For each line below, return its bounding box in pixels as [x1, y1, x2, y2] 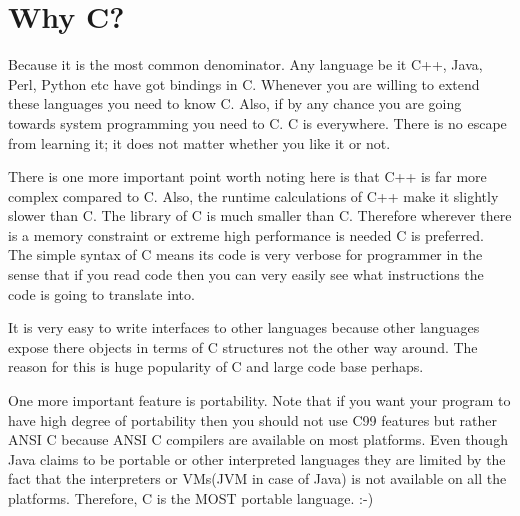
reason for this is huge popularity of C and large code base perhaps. [8, 356, 424, 377]
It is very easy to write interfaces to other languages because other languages [8, 317, 480, 338]
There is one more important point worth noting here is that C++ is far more [8, 166, 487, 187]
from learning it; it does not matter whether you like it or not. [8, 132, 391, 153]
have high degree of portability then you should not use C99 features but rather [8, 409, 497, 430]
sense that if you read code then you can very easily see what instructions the [8, 264, 484, 285]
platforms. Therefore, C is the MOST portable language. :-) [8, 488, 374, 508]
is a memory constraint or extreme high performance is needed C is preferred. [8, 224, 484, 245]
